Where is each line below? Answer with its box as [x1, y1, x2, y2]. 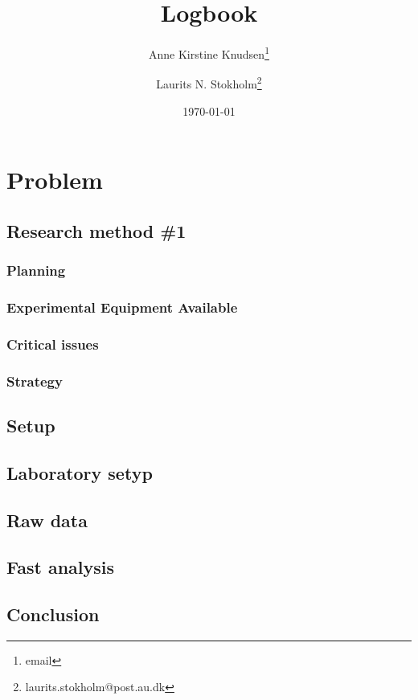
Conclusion [6, 602, 100, 627]
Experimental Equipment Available [6, 297, 238, 317]
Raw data [6, 507, 88, 532]
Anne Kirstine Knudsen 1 [149, 43, 269, 62]
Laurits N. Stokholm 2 [156, 73, 262, 92]
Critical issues [6, 334, 99, 354]
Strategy [6, 370, 63, 391]
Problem [6, 163, 103, 196]
